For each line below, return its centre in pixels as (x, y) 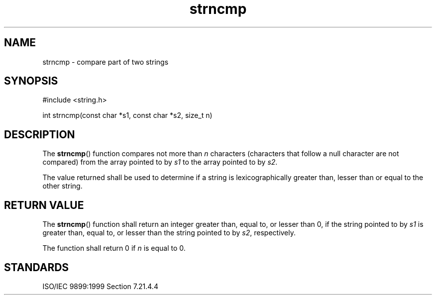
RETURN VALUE (44, 205)
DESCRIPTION (40, 134)
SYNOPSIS (31, 81)
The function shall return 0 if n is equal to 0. (114, 248)
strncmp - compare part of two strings (106, 62)
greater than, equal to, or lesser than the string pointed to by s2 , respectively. (169, 233)
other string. (62, 186)
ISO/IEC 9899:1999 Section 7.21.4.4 (100, 286)
